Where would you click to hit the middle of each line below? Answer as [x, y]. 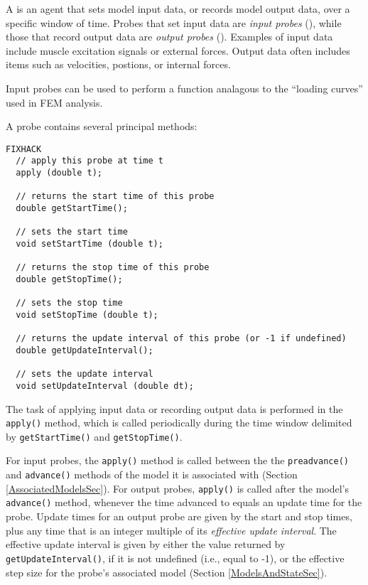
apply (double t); [59, 173]
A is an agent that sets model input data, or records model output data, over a [178, 9]
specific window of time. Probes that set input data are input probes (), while [174, 22]
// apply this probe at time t [90, 161]
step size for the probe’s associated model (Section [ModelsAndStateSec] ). [167, 572]
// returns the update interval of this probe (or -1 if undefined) [181, 339]
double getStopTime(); [69, 279]
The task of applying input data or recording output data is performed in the [174, 408]
